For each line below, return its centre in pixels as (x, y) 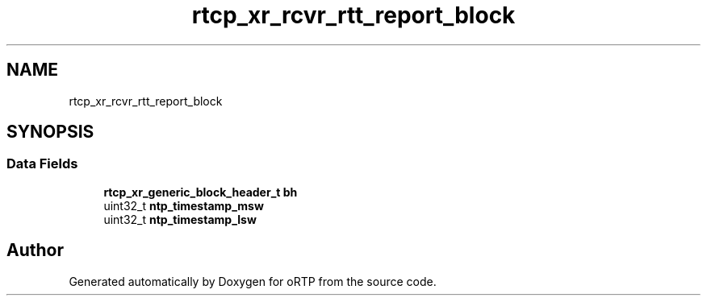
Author (35, 250)
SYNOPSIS (50, 132)
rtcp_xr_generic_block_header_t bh (201, 192)
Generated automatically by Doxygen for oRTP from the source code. (253, 281)
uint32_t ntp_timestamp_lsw (180, 219)
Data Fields (42, 164)
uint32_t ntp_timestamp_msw (184, 205)
